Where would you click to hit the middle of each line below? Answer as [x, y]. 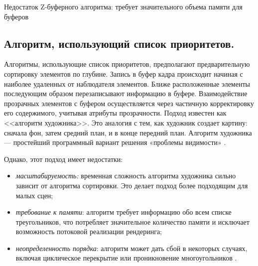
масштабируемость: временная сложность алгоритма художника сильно [126, 176]
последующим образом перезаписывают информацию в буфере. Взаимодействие [126, 93]
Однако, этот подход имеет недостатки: [64, 159]
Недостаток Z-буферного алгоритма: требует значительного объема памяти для [123, 6]
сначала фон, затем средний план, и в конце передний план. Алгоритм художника [128, 132]
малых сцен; [34, 195]
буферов [16, 16]
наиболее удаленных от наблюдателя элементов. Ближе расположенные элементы [127, 83]
